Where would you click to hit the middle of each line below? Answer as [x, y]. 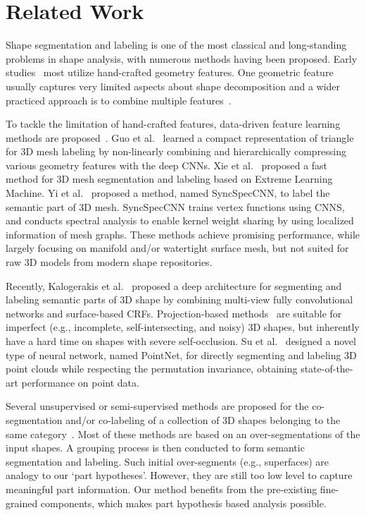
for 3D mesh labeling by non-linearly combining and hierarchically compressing [176, 151]
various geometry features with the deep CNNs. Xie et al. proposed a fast [167, 165]
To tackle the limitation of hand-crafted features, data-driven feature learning [173, 124]
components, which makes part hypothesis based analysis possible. [183, 503]
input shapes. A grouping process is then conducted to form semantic [155, 448]
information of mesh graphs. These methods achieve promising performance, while [183, 234]
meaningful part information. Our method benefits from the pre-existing [162, 489]
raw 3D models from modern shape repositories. [109, 262]
